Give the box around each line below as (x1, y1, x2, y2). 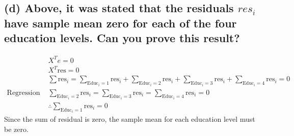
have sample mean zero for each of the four (4, 15, 237, 30)
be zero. (4, 124, 29, 134)
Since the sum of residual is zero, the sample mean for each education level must (4, 114, 255, 124)
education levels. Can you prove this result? (4, 30, 240, 46)
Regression (7, 89, 40, 96)
